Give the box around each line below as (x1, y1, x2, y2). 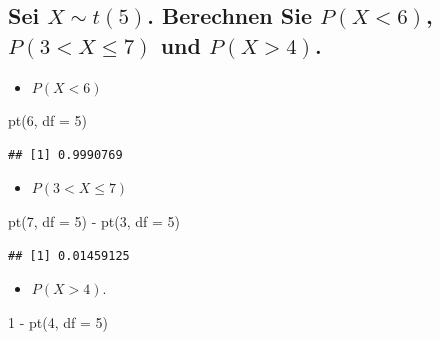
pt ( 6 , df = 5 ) (8, 110, 87, 131)
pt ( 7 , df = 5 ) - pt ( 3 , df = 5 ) (8, 210, 180, 231)
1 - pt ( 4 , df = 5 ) (8, 311, 109, 332)
